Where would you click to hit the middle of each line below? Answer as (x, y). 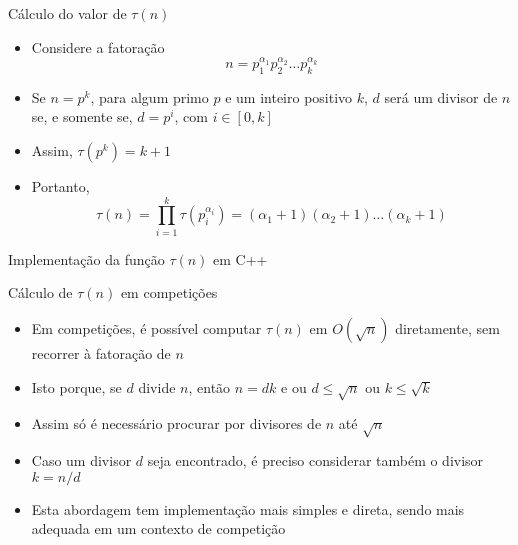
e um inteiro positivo (289, 96)
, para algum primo (149, 96)
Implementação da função (86, 258)
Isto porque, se (76, 386)
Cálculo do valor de (67, 13)
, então (209, 386)
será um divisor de (441, 96)
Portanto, (60, 186)
